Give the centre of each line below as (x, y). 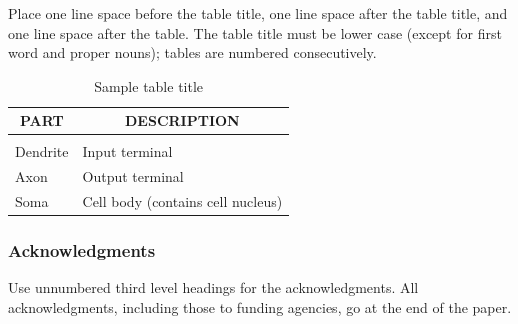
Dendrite (42, 151)
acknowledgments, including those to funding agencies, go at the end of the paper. (260, 307)
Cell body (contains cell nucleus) (182, 201)
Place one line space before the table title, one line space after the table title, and (258, 13)
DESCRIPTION (182, 120)
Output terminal (133, 176)
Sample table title (149, 85)
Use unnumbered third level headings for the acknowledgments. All (213, 287)
